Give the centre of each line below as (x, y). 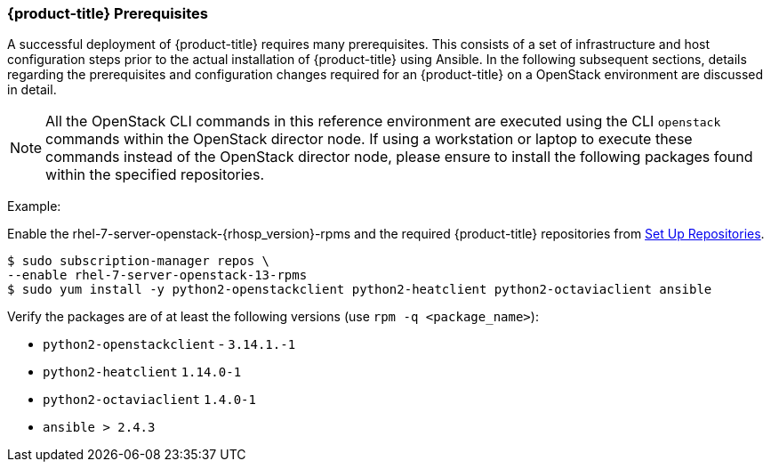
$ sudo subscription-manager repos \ (139, 261)
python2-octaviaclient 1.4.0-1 (149, 400)
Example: (34, 206)
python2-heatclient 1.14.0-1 (142, 372)
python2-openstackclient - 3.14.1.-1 (169, 344)
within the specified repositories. (155, 175)
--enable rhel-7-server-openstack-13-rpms (157, 275)
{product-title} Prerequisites (108, 13)
